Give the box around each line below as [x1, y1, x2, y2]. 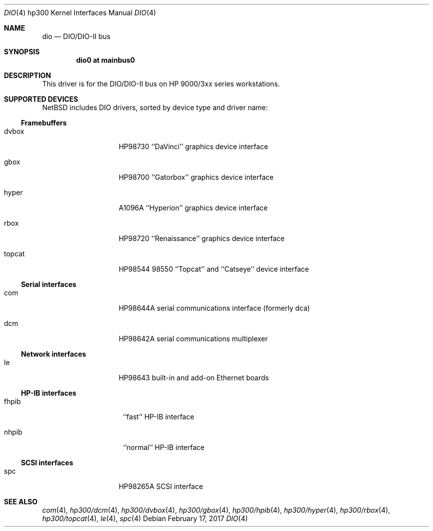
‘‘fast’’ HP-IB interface [123, 412, 194, 421]
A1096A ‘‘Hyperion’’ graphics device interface [119, 204, 268, 212]
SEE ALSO [4, 497, 38, 506]
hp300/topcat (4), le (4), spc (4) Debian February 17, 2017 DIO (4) [42, 514, 248, 523]
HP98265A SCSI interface [119, 482, 203, 490]
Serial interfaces [21, 280, 77, 288]
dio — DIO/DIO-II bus [42, 32, 111, 41]
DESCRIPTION [4, 71, 51, 80]
